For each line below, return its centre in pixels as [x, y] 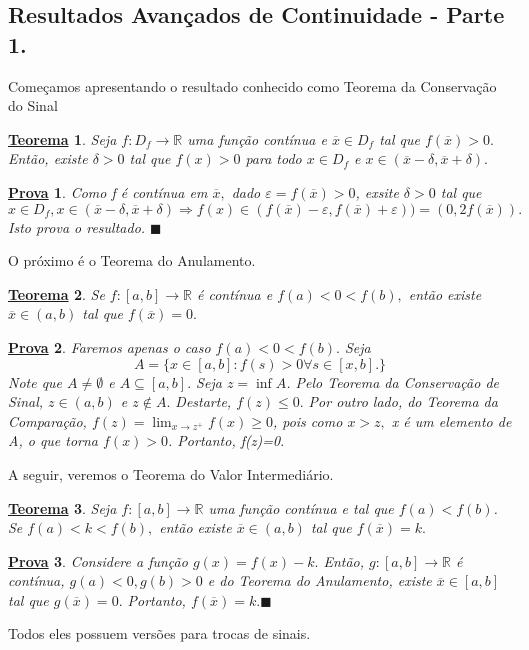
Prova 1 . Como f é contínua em [108, 191]
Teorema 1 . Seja [62, 138]
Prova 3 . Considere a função [98, 560]
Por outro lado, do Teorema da [403, 401]
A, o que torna [53, 440]
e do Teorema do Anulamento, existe [319, 580]
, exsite [377, 191]
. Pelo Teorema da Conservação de [393, 381]
